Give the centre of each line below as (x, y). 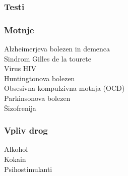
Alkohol (16, 149)
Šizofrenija (20, 108)
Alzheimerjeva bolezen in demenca (57, 49)
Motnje (19, 30)
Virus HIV (20, 68)
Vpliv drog (26, 130)
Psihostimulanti (28, 169)
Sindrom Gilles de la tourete (48, 58)
